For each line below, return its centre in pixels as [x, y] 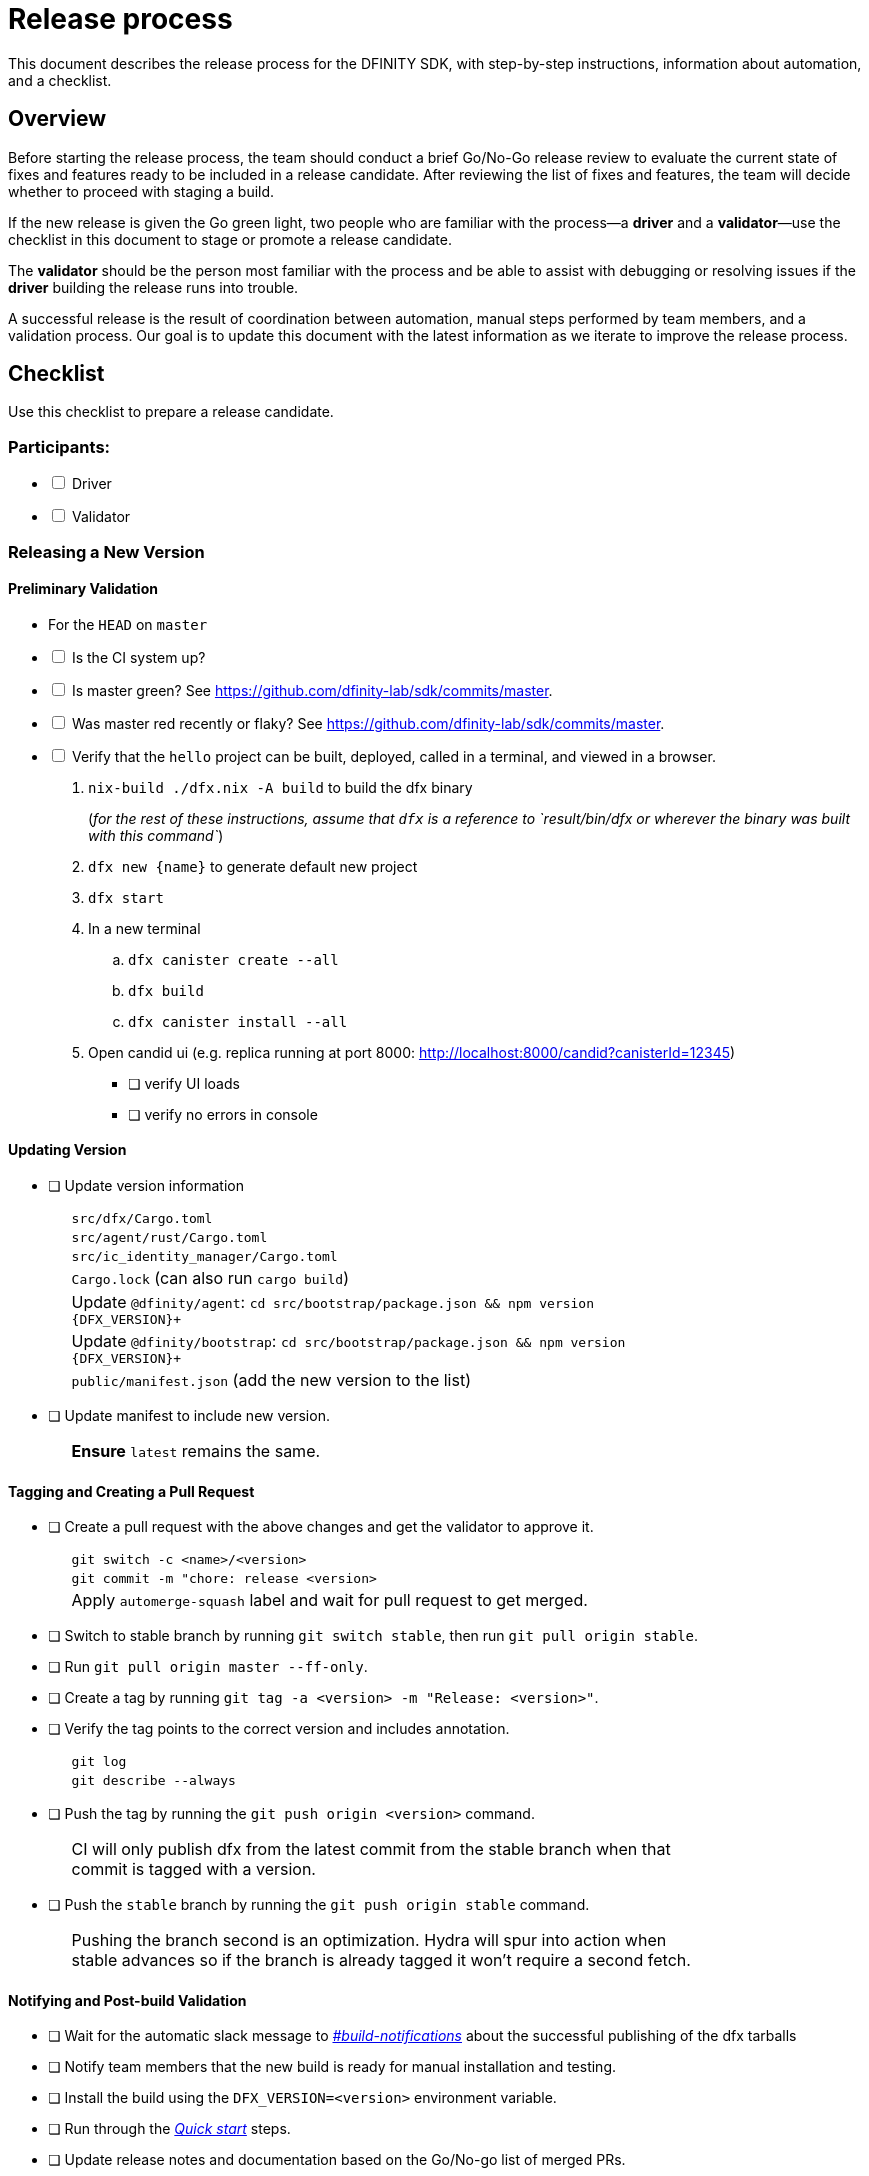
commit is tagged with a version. [193, 1869]
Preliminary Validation [83, 589]
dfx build [166, 990]
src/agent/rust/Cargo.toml [169, 1237]
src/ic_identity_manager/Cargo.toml [204, 1256]
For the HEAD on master [128, 624]
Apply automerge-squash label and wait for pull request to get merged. [329, 1600]
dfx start [126, 897]
